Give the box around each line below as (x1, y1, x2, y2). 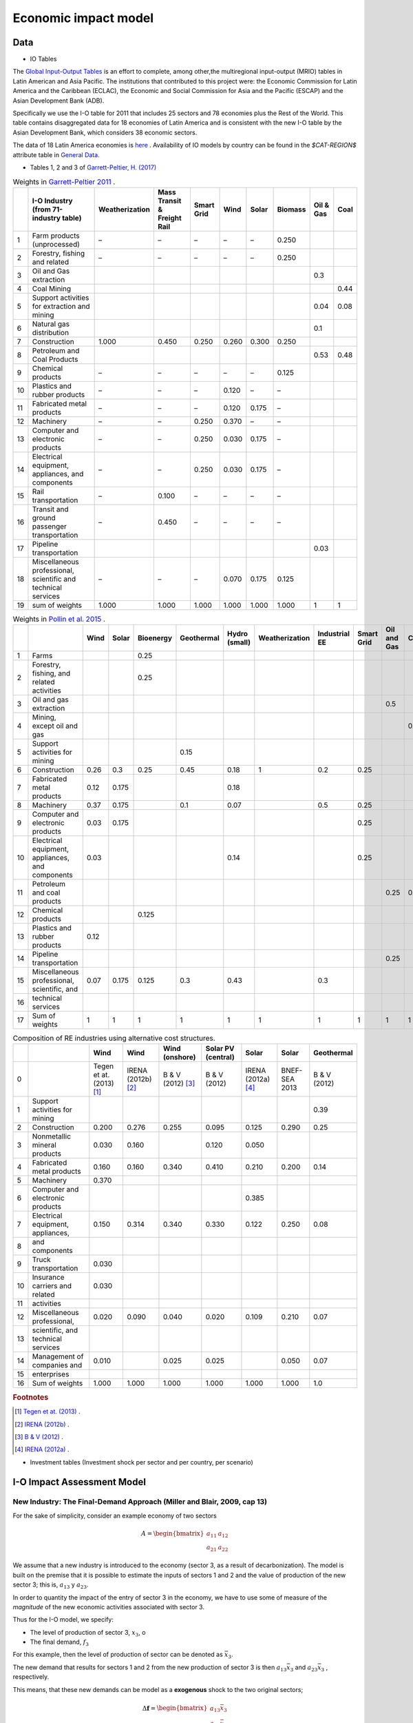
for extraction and (32, 301, 90, 311)
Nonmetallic (32, 1132, 72, 1141)
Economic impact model (12, 10, 154, 26)
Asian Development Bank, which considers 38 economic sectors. (12, 128, 198, 136)
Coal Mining (32, 283, 72, 293)
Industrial (317, 629, 350, 639)
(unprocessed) (32, 239, 81, 249)
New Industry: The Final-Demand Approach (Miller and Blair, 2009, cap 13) (12, 1497, 268, 1507)
